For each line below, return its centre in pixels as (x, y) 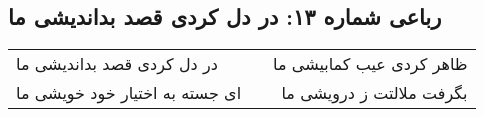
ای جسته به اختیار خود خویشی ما (129, 93)
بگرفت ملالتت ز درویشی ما (374, 93)
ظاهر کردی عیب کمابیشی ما (370, 64)
